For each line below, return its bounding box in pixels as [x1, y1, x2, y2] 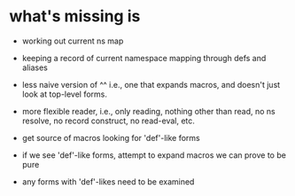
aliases [21, 62, 49, 73]
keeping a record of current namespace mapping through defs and [21, 52, 267, 63]
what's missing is [9, 6, 141, 27]
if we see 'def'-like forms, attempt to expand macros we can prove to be [21, 149, 286, 161]
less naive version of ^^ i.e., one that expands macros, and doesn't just [21, 79, 281, 90]
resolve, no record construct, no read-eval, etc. [21, 115, 195, 126]
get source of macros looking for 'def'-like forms [21, 132, 201, 143]
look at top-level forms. [21, 89, 108, 99]
